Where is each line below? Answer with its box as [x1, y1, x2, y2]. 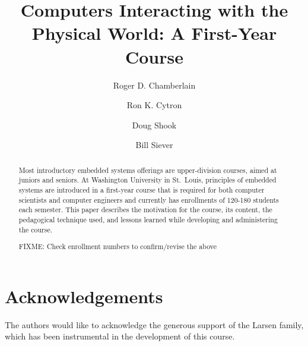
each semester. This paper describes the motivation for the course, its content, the [18, 205, 272, 215]
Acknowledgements [5, 284, 163, 308]
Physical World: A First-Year [31, 21, 277, 45]
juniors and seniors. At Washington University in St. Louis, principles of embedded [18, 175, 277, 185]
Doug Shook [132, 118, 177, 131]
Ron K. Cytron [126, 99, 182, 111]
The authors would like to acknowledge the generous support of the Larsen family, [5, 318, 304, 331]
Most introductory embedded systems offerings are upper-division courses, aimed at [18, 165, 277, 175]
